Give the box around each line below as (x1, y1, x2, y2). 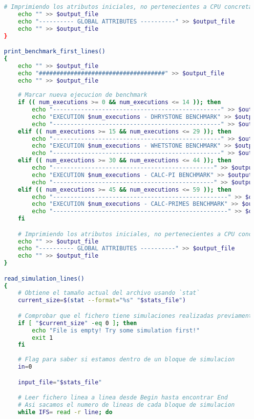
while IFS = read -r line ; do (18, 408, 113, 416)
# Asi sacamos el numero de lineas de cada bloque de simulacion (18, 401, 235, 408)
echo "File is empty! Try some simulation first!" (32, 327, 200, 334)
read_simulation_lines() (4, 275, 85, 282)
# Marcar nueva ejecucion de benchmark (18, 91, 148, 99)
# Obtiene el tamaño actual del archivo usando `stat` (18, 289, 200, 297)
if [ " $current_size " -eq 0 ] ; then (18, 319, 137, 327)
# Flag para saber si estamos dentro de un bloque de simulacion (18, 356, 235, 363)
